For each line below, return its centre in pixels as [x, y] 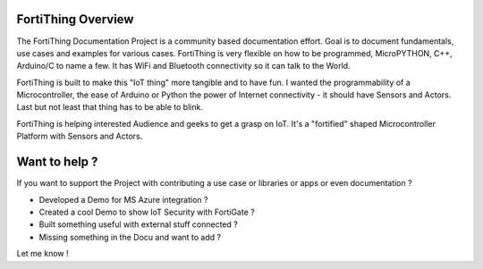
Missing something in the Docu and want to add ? [130, 237]
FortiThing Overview [75, 19]
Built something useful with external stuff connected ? [139, 224]
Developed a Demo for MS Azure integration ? [123, 199]
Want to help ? [57, 162]
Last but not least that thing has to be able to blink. [110, 107]
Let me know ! [42, 254]
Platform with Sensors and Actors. [80, 136]
